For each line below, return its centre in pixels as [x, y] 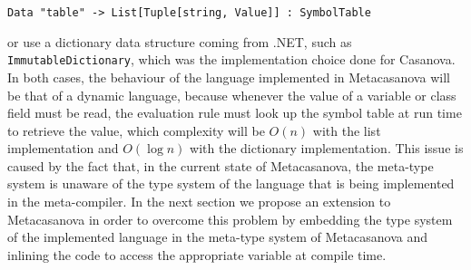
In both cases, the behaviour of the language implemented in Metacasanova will [229, 77]
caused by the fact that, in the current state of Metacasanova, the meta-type [221, 165]
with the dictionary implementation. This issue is [327, 148]
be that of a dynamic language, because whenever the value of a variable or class [232, 95]
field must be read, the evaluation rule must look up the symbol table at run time [235, 113]
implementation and [63, 148]
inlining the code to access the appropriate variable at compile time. [197, 254]
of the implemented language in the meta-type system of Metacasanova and [217, 237]
